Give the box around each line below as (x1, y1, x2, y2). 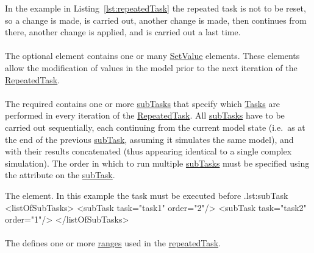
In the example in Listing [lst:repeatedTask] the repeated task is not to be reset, (5, 2, 306, 14)
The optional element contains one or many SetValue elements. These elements (5, 49, 300, 62)
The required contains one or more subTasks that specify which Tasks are (5, 97, 280, 109)
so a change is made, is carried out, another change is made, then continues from (5, 13, 307, 26)
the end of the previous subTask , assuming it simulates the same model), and (5, 133, 294, 145)
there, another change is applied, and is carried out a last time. (5, 26, 241, 38)
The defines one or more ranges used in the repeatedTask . (5, 237, 221, 249)
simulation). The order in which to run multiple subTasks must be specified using (5, 156, 310, 169)
